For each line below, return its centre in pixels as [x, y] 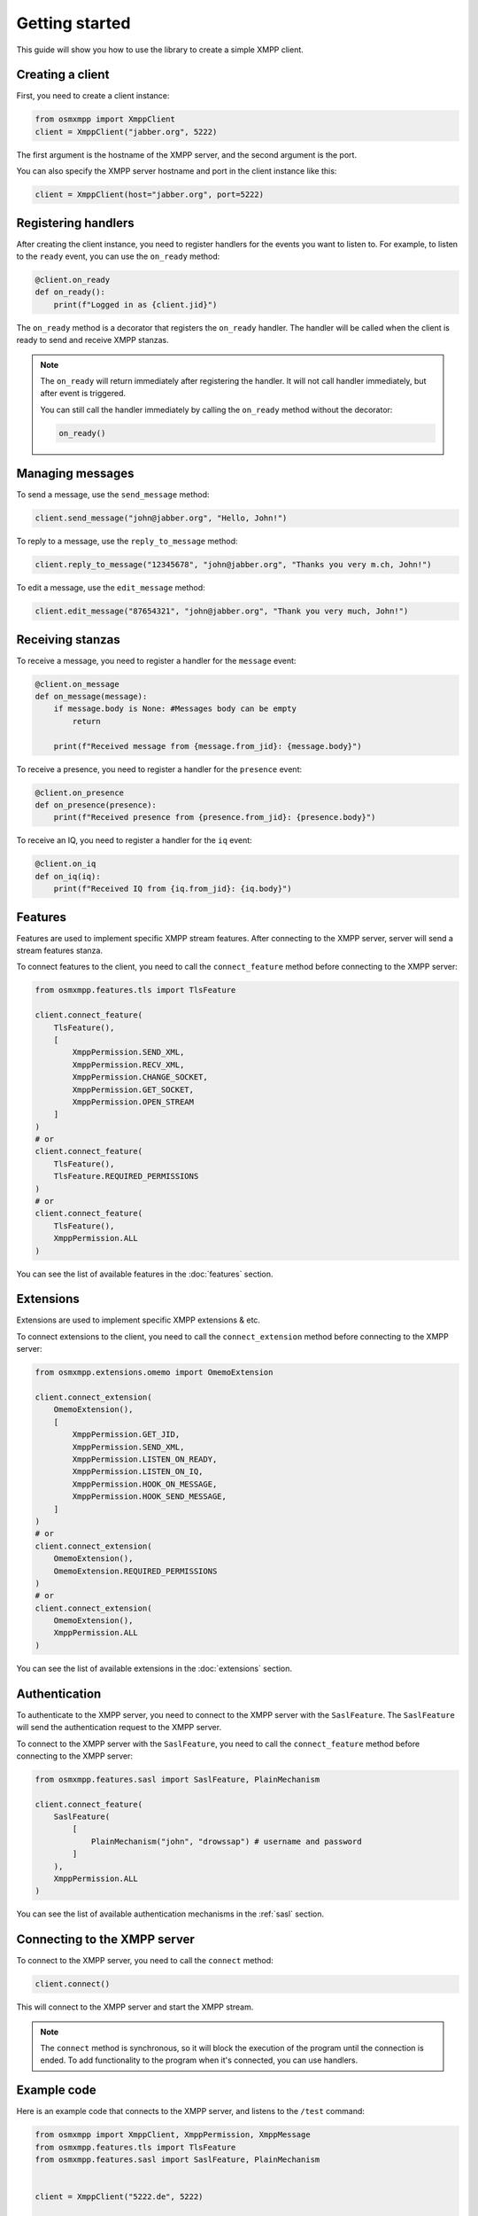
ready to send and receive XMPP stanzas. [93, 340]
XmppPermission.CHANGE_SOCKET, [140, 1077]
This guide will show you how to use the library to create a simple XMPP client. [160, 50]
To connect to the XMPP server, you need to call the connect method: [145, 1961]
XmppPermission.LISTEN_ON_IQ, [138, 1472]
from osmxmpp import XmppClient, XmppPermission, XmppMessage [173, 2135]
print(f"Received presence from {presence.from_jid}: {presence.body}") [215, 817]
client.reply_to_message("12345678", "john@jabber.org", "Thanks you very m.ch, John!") [234, 565]
